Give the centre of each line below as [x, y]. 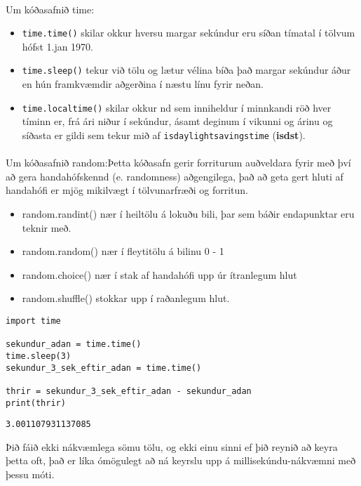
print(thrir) [36, 403]
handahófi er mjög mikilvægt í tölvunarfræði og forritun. [127, 190]
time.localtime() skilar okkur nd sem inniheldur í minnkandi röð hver [177, 107]
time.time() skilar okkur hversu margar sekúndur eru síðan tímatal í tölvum [189, 33]
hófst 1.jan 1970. [58, 46]
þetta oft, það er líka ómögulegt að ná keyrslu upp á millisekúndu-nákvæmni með [181, 460]
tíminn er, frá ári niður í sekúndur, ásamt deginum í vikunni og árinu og [177, 121]
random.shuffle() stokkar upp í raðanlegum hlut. [126, 298]
